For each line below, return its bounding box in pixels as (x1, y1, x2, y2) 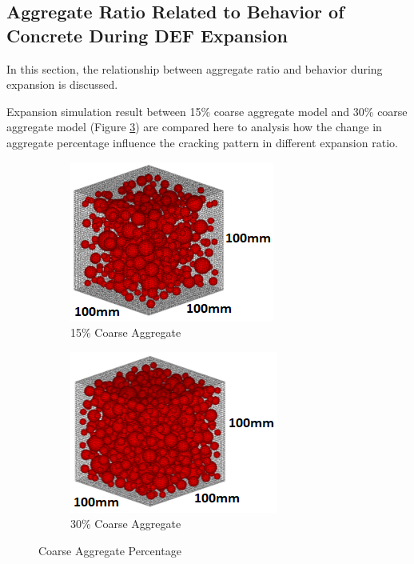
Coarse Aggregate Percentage (38, 542, 181, 558)
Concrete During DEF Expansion (6, 22, 288, 47)
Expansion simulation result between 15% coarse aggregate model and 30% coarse (6, 102, 408, 119)
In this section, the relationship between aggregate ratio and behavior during (6, 60, 383, 77)
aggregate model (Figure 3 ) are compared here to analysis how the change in (6, 118, 382, 135)
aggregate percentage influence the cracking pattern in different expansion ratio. (6, 134, 398, 150)
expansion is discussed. (6, 76, 118, 93)
